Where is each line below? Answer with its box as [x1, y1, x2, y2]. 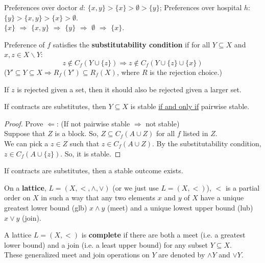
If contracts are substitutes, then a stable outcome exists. [4, 165, 183, 176]
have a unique [200, 192, 244, 203]
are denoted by [158, 249, 205, 260]
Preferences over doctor [4, 2, 78, 12]
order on [4, 192, 31, 203]
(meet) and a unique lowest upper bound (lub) [107, 202, 253, 213]
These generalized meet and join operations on [4, 249, 150, 260]
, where [116, 66, 140, 77]
